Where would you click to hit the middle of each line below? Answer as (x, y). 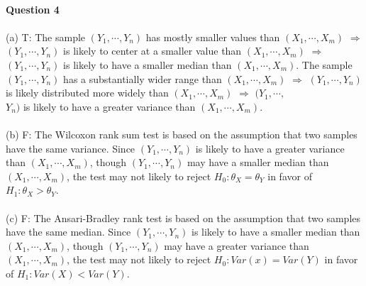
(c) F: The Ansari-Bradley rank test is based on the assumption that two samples (183, 218)
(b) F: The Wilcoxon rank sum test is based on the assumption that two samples (182, 134)
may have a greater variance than (237, 245)
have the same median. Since (68, 232)
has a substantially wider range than (143, 78)
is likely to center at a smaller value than (152, 51)
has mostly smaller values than (213, 37)
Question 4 (33, 9)
